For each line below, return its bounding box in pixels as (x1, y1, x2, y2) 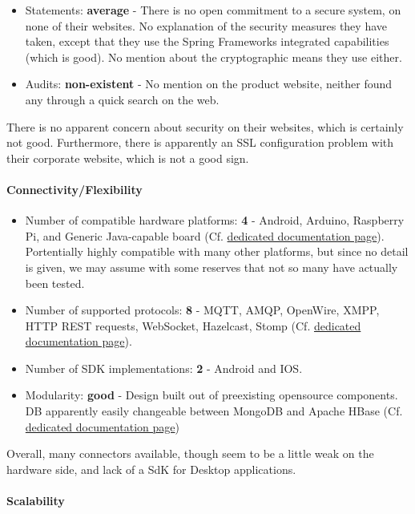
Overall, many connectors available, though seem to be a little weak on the (6, 445, 374, 462)
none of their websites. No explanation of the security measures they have (25, 17, 387, 34)
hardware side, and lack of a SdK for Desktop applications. (6, 460, 296, 477)
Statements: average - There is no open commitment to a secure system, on (25, 2, 401, 18)
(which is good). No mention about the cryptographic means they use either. (25, 48, 402, 65)
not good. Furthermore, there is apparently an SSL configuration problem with (6, 134, 394, 151)
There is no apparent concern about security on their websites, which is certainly (6, 118, 404, 135)
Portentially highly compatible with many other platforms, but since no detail (25, 243, 409, 260)
